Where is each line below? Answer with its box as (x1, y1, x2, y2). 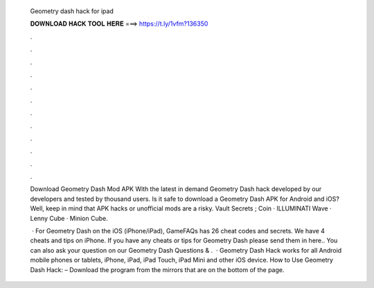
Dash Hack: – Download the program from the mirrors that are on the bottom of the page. (30, 265, 285, 273)
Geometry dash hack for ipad (30, 7, 114, 15)
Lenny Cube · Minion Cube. (30, 214, 108, 222)
